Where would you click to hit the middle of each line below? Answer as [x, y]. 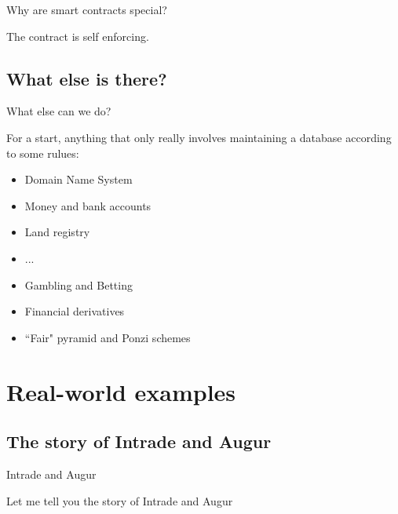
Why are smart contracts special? [87, 9]
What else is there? [87, 78]
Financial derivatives [75, 311]
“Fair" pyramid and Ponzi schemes [108, 337]
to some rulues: [43, 153]
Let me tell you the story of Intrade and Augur [120, 500]
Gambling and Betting [79, 284]
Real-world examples [121, 391]
